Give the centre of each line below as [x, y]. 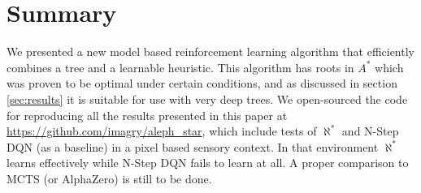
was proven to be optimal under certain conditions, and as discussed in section [202, 83]
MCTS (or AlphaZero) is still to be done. [109, 178]
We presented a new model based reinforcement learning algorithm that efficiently [210, 51]
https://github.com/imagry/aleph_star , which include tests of [162, 131]
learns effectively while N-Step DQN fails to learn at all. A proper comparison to [208, 163]
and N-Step [370, 131]
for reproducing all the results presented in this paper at [147, 115]
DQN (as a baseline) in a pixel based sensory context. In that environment [193, 146]
